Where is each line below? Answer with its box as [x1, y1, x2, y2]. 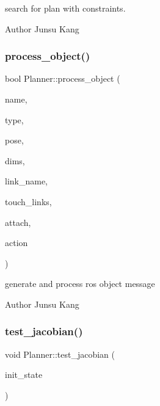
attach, [5, 216, 31, 228]
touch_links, [5, 195, 52, 208]
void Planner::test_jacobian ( [5, 347, 115, 360]
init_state [5, 368, 43, 381]
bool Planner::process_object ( [5, 72, 120, 85]
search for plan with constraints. [5, 2, 126, 14]
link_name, [5, 175, 48, 187]
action [5, 236, 28, 249]
